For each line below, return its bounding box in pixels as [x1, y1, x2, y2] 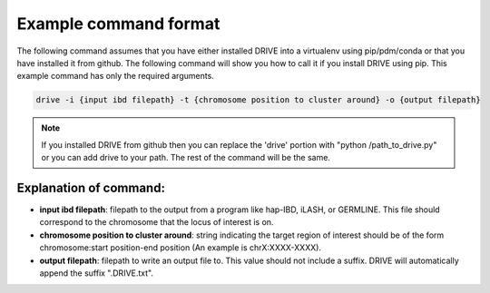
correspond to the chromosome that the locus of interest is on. [39, 217, 274, 228]
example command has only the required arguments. [16, 71, 215, 82]
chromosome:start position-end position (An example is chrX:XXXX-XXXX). [39, 242, 322, 253]
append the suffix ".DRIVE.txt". [39, 268, 154, 278]
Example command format [16, 14, 220, 34]
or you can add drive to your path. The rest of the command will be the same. [41, 152, 331, 163]
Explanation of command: [16, 180, 165, 195]
